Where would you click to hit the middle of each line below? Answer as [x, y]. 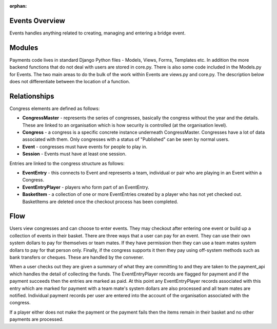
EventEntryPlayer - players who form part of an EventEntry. [86, 187]
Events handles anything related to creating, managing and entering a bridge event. [97, 33]
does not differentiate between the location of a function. [70, 81]
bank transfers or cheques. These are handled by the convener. [77, 258]
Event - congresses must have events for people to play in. [85, 147]
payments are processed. [36, 319]
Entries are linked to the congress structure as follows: [67, 163]
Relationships [32, 96]
